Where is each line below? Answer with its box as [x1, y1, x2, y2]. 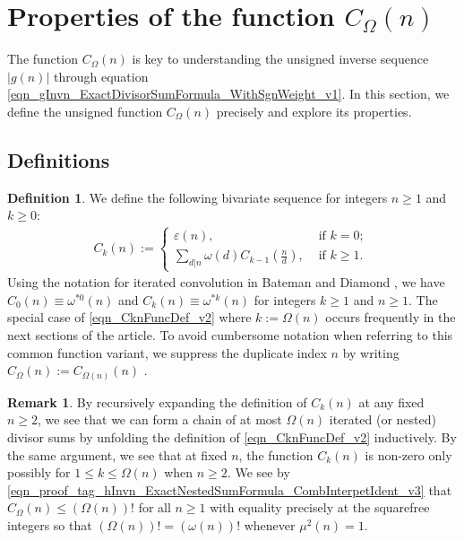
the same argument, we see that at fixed [7, 445, 228, 464]
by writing [342, 343, 400, 362]
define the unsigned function [7, 101, 163, 120]
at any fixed [358, 392, 425, 411]
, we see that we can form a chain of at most [38, 410, 282, 429]
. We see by [227, 463, 290, 482]
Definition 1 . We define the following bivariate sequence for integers [7, 188, 388, 206]
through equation [54, 66, 149, 85]
